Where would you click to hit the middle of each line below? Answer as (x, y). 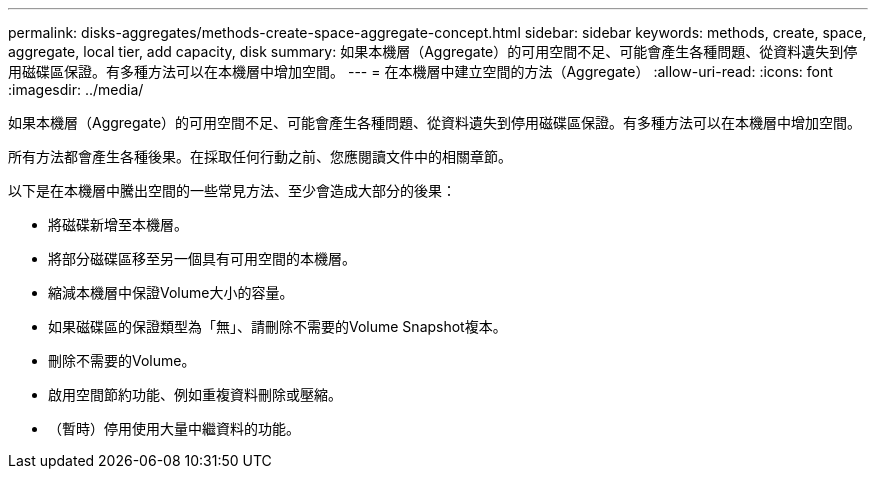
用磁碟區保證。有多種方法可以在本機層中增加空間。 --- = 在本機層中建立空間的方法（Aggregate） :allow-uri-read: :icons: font (420, 71)
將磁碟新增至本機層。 (118, 224)
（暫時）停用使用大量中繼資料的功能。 (174, 428)
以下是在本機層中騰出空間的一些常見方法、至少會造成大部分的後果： (232, 190)
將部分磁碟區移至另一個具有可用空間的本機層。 (202, 258)
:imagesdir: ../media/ (76, 89)
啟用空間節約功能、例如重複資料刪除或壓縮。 (195, 394)
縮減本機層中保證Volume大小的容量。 (171, 292)
